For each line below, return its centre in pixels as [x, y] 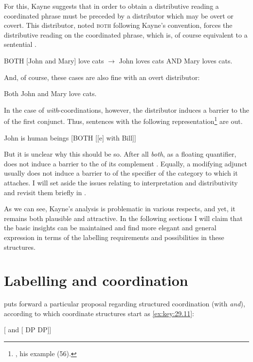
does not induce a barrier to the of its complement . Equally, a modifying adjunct [126, 163]
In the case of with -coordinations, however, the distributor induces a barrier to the [126, 110]
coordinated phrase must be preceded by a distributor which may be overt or [119, 15]
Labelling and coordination [96, 280]
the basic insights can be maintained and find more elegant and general [110, 228]
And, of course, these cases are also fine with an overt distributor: [102, 77]
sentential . [20, 44]
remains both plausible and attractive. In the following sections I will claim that [123, 218]
